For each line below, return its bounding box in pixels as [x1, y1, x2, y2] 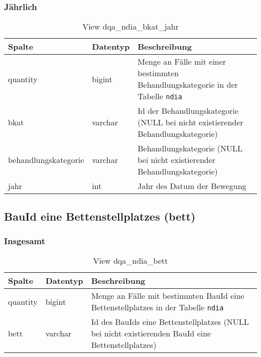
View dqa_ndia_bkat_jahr [82, 21, 179, 33]
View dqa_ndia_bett [93, 255, 168, 267]
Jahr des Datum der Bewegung [138, 180, 246, 192]
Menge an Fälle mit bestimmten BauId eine [91, 290, 244, 302]
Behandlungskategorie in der [138, 79, 238, 91]
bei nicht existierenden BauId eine [91, 327, 211, 339]
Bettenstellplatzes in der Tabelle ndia [91, 301, 224, 313]
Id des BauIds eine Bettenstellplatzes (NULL [91, 316, 249, 328]
